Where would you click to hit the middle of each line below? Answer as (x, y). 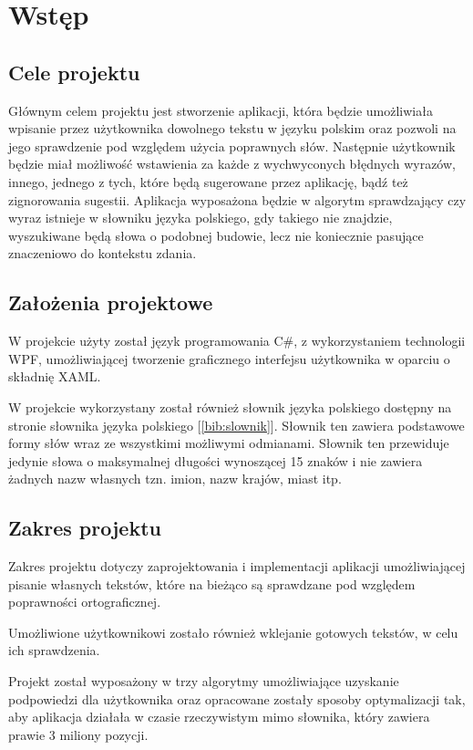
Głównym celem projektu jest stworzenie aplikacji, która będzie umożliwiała (221, 110)
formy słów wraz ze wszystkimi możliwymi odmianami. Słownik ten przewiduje (229, 443)
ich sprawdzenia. (54, 650)
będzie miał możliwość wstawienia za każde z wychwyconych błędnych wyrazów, (232, 164)
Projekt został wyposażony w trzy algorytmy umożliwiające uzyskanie (204, 681)
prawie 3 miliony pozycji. (78, 734)
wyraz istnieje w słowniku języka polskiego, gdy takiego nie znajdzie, (201, 218)
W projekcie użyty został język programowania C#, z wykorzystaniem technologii (237, 341)
